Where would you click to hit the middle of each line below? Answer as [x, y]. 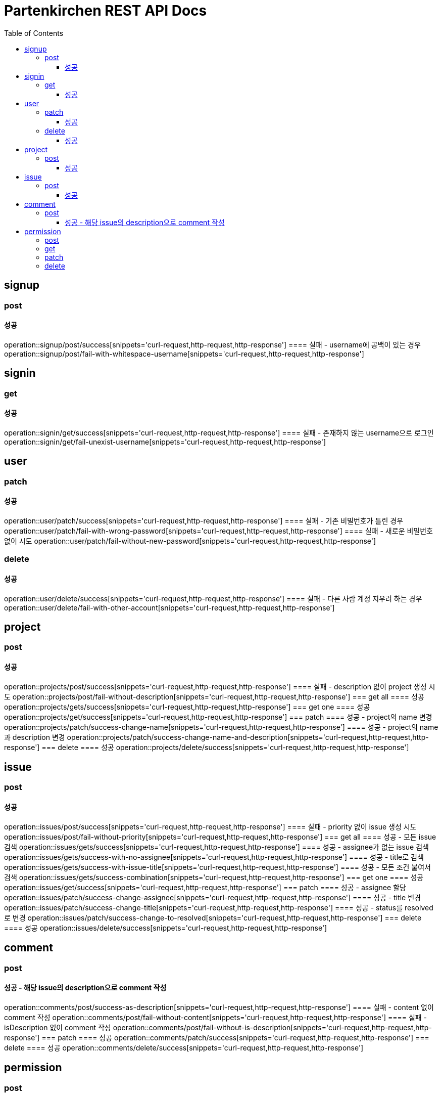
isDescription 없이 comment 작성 [58, 1027]
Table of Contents [34, 33]
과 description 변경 [35, 737]
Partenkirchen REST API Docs [106, 11]
